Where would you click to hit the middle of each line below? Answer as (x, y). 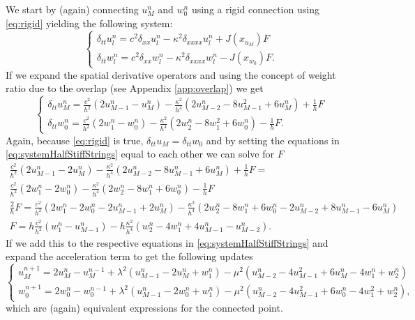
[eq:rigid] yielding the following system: (89, 23)
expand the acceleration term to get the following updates (129, 256)
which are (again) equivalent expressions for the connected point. (144, 308)
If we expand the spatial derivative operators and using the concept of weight (171, 74)
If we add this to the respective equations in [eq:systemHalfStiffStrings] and (167, 242)
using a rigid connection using (255, 9)
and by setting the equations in (273, 140)
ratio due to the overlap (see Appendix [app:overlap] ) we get (135, 88)
